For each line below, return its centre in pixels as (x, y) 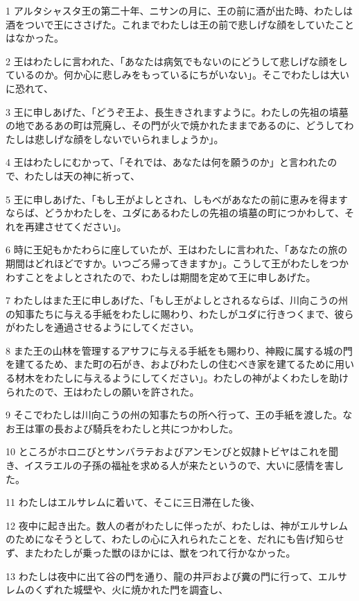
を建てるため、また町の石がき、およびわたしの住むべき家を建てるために (170, 364)
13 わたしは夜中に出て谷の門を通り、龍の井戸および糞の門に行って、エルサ (176, 576)
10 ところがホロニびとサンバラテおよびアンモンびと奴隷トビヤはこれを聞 (172, 451)
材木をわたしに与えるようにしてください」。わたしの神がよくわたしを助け (182, 378)
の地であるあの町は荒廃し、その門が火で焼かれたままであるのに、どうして (175, 125)
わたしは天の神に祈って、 (82, 175)
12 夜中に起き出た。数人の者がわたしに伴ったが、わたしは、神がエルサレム (177, 525)
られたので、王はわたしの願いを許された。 (103, 391)
